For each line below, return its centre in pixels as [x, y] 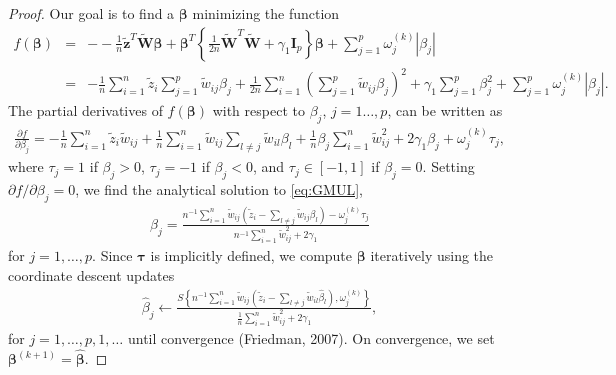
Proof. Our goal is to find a [91, 13]
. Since [112, 255]
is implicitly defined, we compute [251, 255]
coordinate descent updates [91, 274]
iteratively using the [432, 255]
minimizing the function [266, 13]
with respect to [258, 110]
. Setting [448, 166]
